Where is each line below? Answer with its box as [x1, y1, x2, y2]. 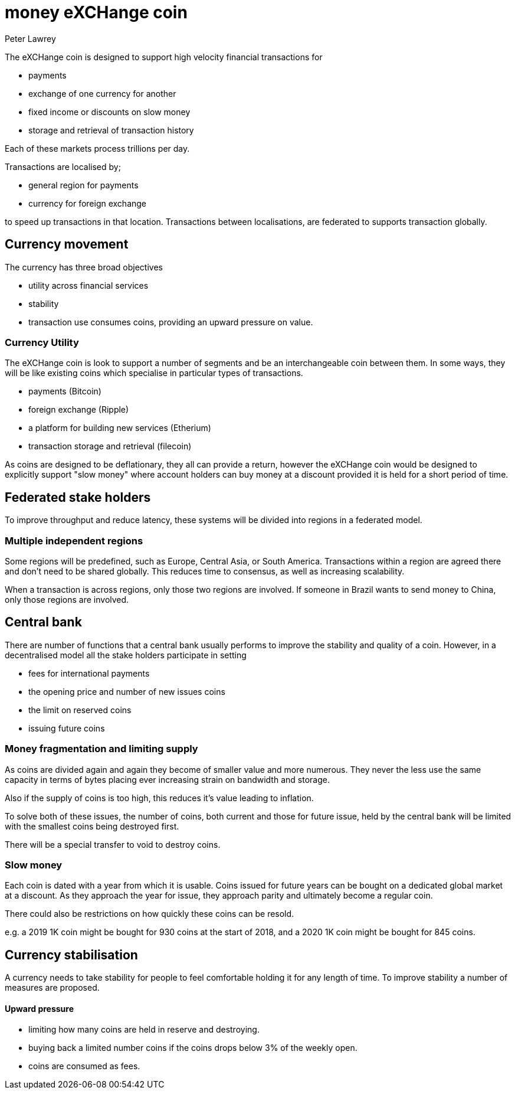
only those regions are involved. [5, 594, 129, 605]
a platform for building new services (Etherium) [28, 423, 211, 433]
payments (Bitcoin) [28, 386, 101, 397]
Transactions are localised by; [5, 161, 121, 172]
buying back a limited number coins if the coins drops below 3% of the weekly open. [28, 1043, 357, 1053]
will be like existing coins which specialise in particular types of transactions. [5, 368, 303, 378]
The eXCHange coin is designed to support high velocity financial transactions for [5, 51, 323, 62]
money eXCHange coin [5, 2, 188, 22]
